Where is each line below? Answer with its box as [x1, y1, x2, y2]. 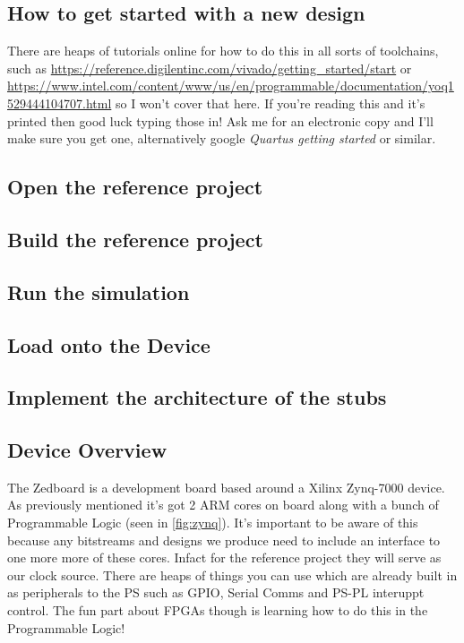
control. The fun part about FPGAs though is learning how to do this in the [7, 601, 428, 620]
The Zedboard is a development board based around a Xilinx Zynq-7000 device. [7, 477, 445, 496]
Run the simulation [7, 278, 190, 305]
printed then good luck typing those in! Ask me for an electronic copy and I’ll [7, 111, 434, 130]
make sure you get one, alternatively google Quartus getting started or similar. [7, 129, 436, 148]
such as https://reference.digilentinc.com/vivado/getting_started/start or [7, 58, 412, 77]
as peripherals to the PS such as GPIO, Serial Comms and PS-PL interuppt [7, 583, 425, 602]
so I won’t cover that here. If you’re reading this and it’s [115, 93, 425, 112]
